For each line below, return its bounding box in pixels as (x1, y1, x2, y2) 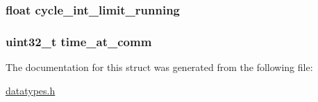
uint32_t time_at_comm (6, 32, 152, 50)
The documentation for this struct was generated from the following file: (6, 60, 313, 74)
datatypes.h (6, 83, 56, 97)
